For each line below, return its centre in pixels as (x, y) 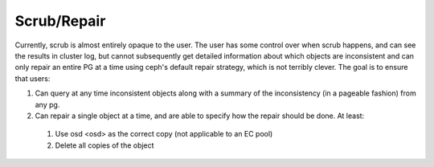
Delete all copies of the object (104, 145)
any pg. (47, 104)
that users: (33, 78)
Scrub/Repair (60, 21)
